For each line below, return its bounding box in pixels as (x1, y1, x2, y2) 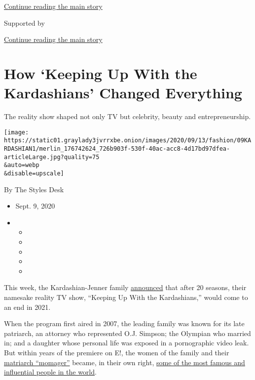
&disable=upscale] (4, 169, 64, 177)
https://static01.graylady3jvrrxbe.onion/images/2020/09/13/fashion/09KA (4, 137, 252, 144)
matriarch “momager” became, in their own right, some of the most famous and (4, 357, 245, 367)
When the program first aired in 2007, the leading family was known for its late (4, 318, 245, 329)
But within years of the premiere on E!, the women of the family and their (4, 347, 229, 357)
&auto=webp (4, 162, 39, 169)
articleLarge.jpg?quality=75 (4, 153, 100, 161)
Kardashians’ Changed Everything (4, 83, 242, 103)
